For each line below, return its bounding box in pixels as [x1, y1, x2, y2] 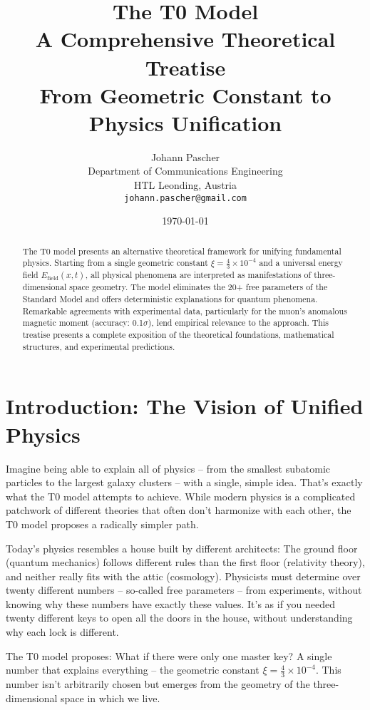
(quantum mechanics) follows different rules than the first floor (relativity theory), [6, 555, 365, 570]
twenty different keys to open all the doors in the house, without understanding [6, 610, 353, 625]
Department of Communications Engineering [88, 163, 283, 178]
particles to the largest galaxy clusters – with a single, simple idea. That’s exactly [6, 475, 363, 490]
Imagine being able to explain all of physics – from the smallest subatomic [6, 461, 331, 475]
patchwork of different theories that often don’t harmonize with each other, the [6, 503, 351, 518]
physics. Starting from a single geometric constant [22, 257, 208, 269]
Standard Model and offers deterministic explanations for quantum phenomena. [22, 293, 318, 305]
